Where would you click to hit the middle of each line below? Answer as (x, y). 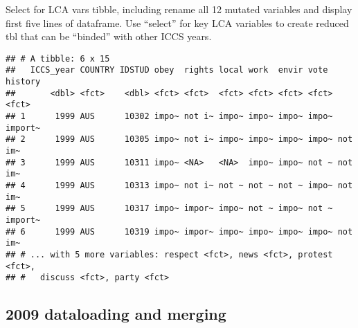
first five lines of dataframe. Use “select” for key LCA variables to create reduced (177, 22)
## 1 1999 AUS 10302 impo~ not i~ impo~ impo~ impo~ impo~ (169, 117)
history (23, 82)
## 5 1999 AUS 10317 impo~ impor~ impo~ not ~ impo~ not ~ (169, 209)
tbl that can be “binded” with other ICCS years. (109, 36)
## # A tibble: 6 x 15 (58, 58)
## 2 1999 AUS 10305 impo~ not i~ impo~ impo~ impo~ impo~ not (179, 139)
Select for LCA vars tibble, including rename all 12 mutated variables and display (179, 9)
